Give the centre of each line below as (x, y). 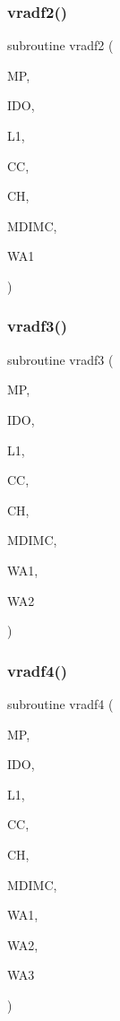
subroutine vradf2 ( (60, 45)
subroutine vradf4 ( (60, 703)
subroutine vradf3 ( (60, 359)
